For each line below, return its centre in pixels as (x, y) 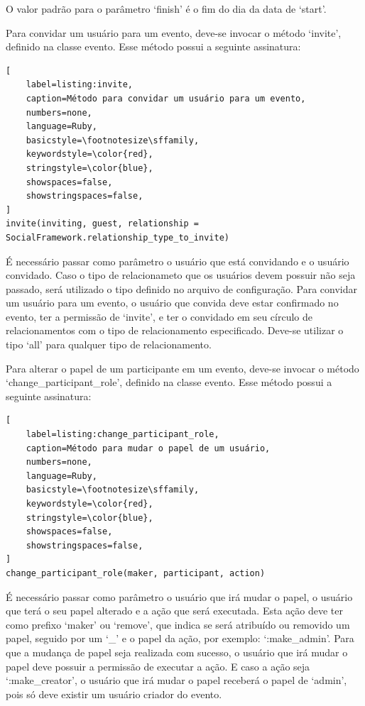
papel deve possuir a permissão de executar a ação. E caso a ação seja (158, 666)
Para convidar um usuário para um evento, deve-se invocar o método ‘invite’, (174, 32)
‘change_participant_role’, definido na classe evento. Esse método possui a (169, 382)
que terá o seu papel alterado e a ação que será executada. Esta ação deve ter (174, 611)
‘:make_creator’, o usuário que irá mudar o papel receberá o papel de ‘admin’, (176, 680)
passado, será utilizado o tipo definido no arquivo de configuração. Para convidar (181, 288)
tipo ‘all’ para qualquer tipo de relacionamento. (109, 344)
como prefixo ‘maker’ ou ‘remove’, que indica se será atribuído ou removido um (178, 624)
